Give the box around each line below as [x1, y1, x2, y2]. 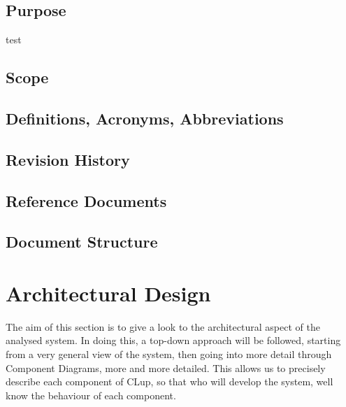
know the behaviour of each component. [6, 387, 176, 402]
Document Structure [6, 231, 158, 252]
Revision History [6, 148, 130, 170]
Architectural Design [6, 278, 211, 307]
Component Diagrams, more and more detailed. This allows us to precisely [6, 360, 326, 375]
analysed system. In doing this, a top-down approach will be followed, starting [6, 333, 341, 348]
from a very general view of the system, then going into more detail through [6, 347, 332, 362]
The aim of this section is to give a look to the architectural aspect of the [6, 319, 320, 334]
